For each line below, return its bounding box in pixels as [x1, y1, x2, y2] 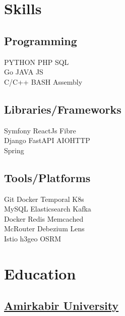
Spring [4, 145, 24, 155]
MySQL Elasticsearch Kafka [4, 203, 91, 214]
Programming [4, 32, 77, 48]
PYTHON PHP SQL [4, 56, 69, 67]
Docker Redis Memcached [4, 213, 84, 224]
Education [4, 263, 76, 284]
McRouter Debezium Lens [4, 223, 85, 234]
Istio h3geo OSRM [4, 233, 61, 243]
